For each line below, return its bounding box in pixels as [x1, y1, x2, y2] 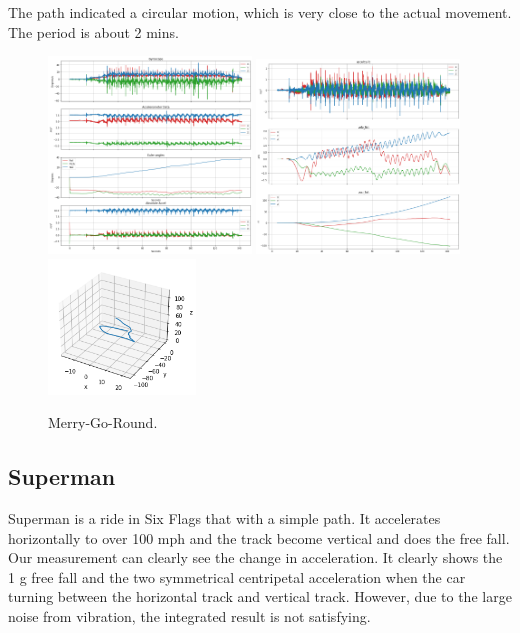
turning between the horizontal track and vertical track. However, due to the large [8, 586, 512, 607]
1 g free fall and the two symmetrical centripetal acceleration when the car [8, 566, 466, 587]
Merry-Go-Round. [48, 412, 158, 433]
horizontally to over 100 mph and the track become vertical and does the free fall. [8, 527, 510, 548]
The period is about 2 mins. [8, 21, 179, 42]
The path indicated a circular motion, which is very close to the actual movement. [8, 2, 512, 22]
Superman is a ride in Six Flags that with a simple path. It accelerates [8, 507, 441, 528]
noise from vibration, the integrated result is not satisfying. [8, 605, 371, 626]
